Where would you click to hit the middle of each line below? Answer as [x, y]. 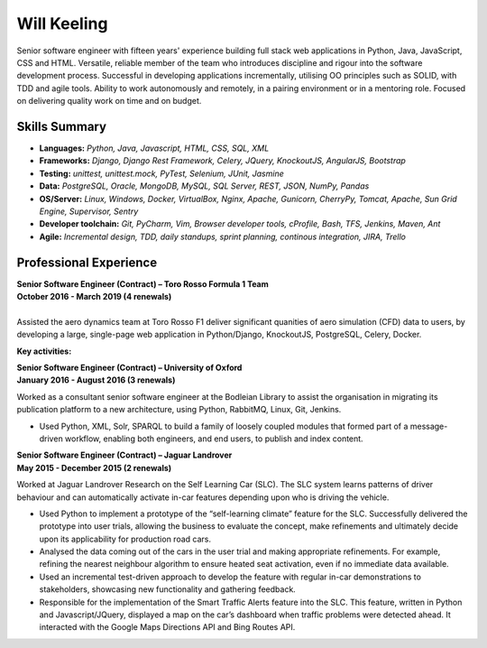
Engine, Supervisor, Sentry [89, 211]
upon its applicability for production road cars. [125, 539]
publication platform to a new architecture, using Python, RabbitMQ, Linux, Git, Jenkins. [179, 410]
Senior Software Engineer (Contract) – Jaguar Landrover [124, 455]
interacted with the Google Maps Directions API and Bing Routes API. [167, 627]
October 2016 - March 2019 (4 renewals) [94, 297]
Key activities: [44, 351]
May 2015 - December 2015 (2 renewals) [94, 467]
